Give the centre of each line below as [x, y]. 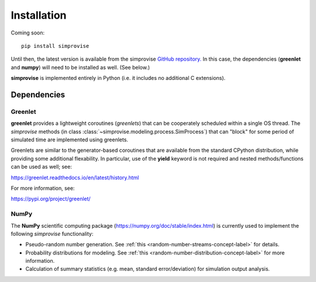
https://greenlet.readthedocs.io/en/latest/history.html [75, 177]
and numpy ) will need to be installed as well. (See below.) [80, 67]
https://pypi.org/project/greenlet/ [51, 199]
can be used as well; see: [42, 167]
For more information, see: [43, 188]
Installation [39, 15]
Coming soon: [28, 33]
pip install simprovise [55, 46]
